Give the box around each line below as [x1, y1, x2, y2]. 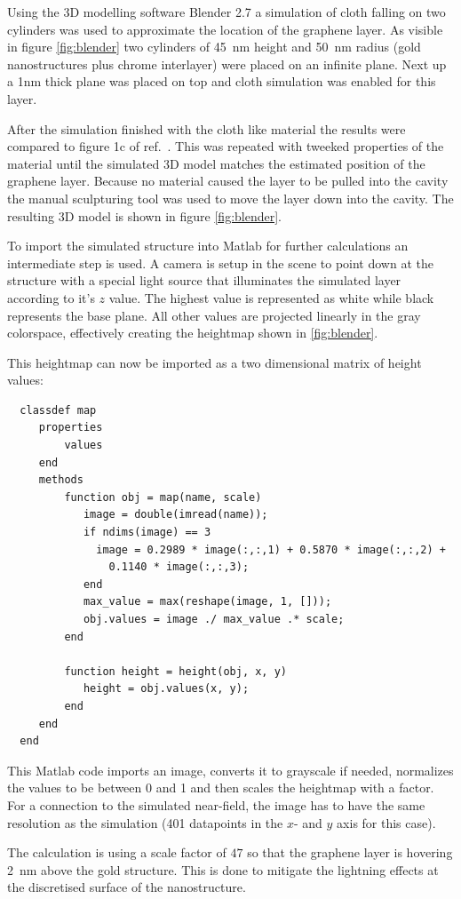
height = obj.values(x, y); [83, 682, 250, 696]
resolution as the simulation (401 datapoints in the [7, 813, 283, 831]
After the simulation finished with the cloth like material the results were [7, 119, 406, 138]
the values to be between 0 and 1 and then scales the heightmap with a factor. [7, 778, 434, 797]
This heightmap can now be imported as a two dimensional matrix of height [7, 353, 422, 371]
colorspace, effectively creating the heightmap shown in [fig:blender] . [7, 323, 378, 342]
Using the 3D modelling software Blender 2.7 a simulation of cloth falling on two [7, 3, 446, 20]
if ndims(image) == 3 [83, 526, 211, 539]
